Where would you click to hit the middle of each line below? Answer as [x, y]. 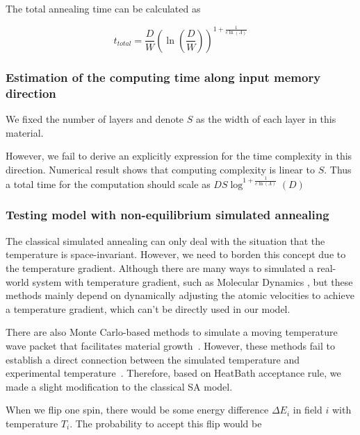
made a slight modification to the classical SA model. [119, 386]
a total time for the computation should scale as [108, 184]
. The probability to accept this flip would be [166, 423]
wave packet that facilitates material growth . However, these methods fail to [170, 345]
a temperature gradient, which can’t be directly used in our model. [148, 308]
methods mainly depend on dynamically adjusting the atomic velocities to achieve [180, 295]
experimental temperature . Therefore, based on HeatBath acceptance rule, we [173, 373]
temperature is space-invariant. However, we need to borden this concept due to [176, 254]
